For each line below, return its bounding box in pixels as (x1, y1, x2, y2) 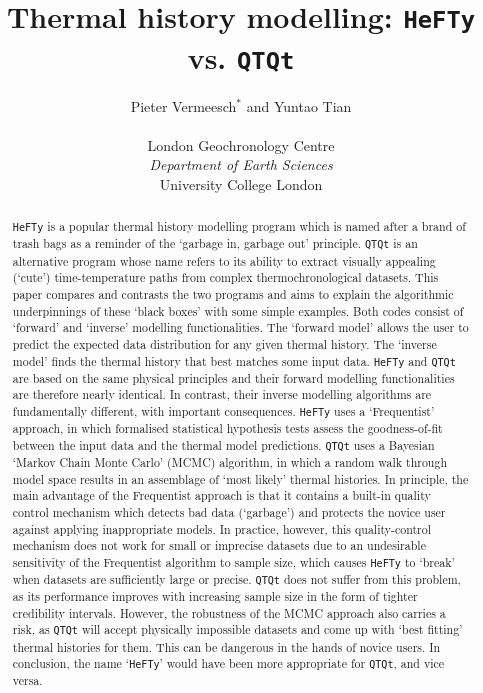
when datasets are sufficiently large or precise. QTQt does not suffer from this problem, (12, 571, 461, 588)
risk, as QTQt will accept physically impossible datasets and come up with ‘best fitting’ (12, 621, 463, 638)
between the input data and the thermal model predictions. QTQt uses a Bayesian (12, 436, 435, 453)
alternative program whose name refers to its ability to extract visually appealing (12, 252, 436, 269)
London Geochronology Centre (147, 134, 335, 155)
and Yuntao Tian (246, 95, 352, 116)
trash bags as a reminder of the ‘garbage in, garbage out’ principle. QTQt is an (12, 235, 418, 252)
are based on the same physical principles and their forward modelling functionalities (12, 369, 455, 386)
